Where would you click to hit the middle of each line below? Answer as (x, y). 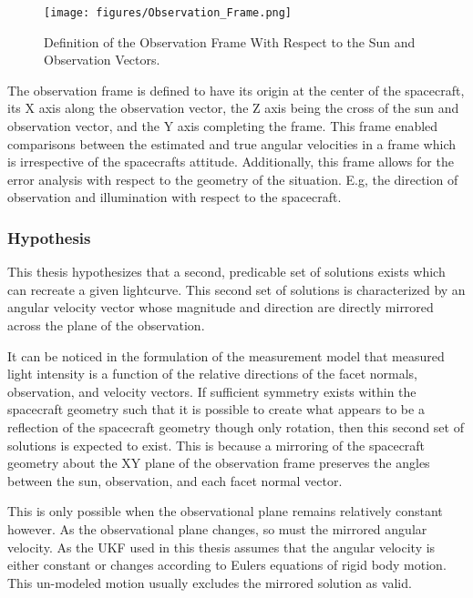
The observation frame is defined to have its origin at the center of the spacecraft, (236, 90)
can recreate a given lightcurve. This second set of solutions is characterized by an (236, 289)
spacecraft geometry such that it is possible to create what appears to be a (216, 409)
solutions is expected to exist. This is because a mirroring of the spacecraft (216, 445)
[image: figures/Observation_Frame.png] (168, 13)
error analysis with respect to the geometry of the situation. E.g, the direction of (233, 179)
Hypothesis (49, 237)
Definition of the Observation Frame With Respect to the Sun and (230, 41)
